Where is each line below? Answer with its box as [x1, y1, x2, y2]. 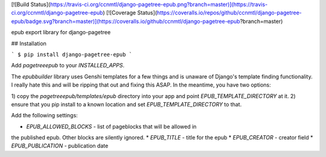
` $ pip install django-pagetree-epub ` [11, 51, 133, 58]
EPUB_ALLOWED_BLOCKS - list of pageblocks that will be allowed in [26, 123, 197, 130]
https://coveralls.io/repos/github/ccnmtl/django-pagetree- [156, 9, 302, 16]
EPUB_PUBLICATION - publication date [11, 142, 109, 150]
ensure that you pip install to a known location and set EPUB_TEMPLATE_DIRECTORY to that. [11, 100, 242, 108]
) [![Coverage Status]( [103, 9, 157, 16]
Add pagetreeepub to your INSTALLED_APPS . [11, 62, 125, 69]
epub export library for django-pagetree [11, 29, 111, 36]
